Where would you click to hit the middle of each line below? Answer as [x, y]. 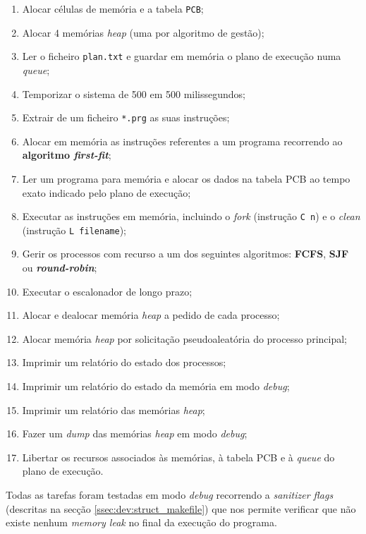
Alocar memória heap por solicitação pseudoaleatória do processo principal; [184, 338]
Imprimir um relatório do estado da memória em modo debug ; [156, 386]
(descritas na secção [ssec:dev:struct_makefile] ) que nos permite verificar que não [181, 508]
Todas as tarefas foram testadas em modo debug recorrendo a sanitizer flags [170, 494]
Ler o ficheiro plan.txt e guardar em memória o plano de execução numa [182, 56]
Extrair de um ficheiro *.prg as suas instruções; [126, 117]
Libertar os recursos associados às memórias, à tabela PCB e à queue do [178, 457]
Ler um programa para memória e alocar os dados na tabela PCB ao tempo [186, 178]
